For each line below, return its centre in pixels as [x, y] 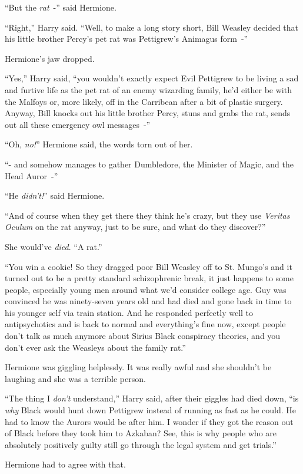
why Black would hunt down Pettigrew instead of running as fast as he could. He [150, 410]
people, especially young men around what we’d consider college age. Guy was [146, 289]
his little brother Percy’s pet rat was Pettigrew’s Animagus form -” [126, 39]
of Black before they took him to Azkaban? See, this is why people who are [141, 433]
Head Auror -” [31, 175]
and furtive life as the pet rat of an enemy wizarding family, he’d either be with [148, 89]
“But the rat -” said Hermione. [61, 7]
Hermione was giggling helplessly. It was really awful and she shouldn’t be [138, 367]
